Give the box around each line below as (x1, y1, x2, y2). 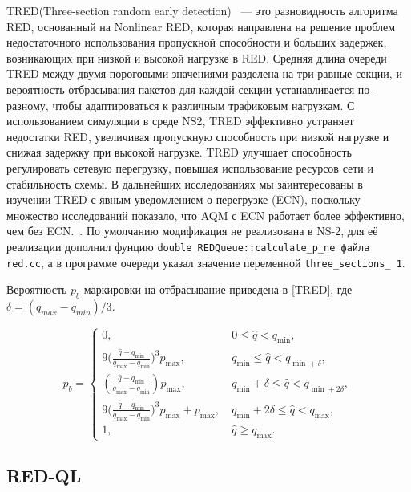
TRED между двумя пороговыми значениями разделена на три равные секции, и (6, 65, 402, 82)
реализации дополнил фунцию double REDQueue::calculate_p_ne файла (6, 238, 370, 254)
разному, (6, 96, 49, 113)
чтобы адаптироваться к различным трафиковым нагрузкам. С (52, 96, 355, 113)
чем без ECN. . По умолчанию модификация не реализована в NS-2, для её (6, 222, 378, 239)
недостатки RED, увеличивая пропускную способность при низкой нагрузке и (6, 128, 389, 144)
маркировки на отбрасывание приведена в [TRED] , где (83, 281, 353, 298)
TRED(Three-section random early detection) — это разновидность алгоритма (6, 2, 398, 18)
